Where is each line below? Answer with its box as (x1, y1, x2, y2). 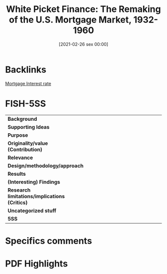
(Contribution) (7, 146, 42, 153)
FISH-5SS (5, 98, 46, 109)
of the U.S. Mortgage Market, (9, 14, 132, 25)
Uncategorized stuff (7, 207, 57, 214)
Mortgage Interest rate (5, 80, 51, 86)
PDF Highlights (5, 258, 68, 269)
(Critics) (7, 199, 28, 206)
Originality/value (7, 140, 48, 147)
